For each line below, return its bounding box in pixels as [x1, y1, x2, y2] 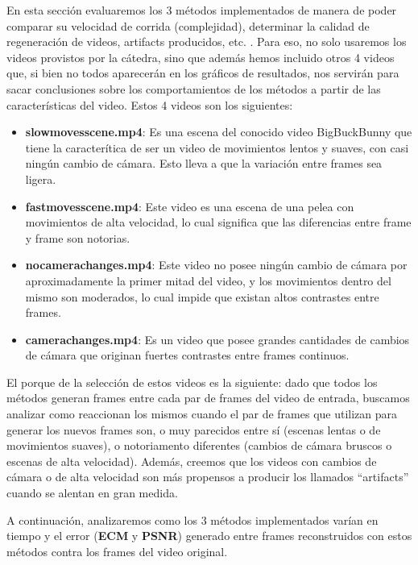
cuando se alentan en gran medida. [6, 484, 178, 501]
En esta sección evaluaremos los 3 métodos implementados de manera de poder [6, 2, 397, 18]
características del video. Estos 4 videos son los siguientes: [6, 96, 293, 113]
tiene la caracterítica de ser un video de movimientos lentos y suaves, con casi [25, 139, 409, 156]
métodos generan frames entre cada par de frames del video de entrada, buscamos [6, 389, 410, 406]
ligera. [25, 170, 56, 187]
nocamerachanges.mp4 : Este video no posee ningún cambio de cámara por [25, 256, 408, 273]
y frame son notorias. [25, 229, 130, 246]
